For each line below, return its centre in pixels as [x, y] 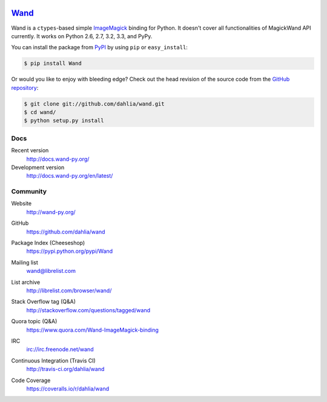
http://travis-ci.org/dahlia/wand [65, 369]
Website [21, 204]
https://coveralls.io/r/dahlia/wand [68, 389]
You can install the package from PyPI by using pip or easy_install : [99, 47]
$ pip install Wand [53, 63]
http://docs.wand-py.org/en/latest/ [70, 176]
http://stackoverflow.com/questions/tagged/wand [88, 310]
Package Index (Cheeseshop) [48, 243]
